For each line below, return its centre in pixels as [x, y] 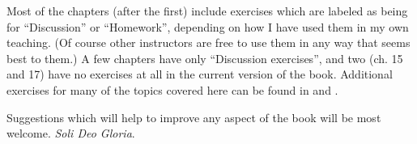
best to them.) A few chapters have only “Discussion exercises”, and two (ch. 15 [205, 58]
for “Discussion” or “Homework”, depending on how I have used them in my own [208, 26]
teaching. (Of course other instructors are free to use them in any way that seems [208, 42]
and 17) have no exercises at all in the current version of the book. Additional [200, 74]
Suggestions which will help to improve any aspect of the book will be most [194, 117]
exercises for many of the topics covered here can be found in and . [172, 89]
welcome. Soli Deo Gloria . [71, 133]
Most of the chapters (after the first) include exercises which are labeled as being [207, 11]
